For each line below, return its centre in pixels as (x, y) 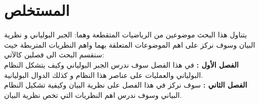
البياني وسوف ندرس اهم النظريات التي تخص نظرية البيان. (93, 95)
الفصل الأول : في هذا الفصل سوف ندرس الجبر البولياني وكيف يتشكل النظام (122, 64)
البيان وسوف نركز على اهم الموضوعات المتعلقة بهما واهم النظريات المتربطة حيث (130, 44)
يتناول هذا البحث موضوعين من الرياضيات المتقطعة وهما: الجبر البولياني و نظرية (126, 35)
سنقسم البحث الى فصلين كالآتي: (54, 55)
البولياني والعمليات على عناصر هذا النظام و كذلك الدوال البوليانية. (104, 75)
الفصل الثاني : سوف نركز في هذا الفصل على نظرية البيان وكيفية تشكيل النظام (126, 85)
